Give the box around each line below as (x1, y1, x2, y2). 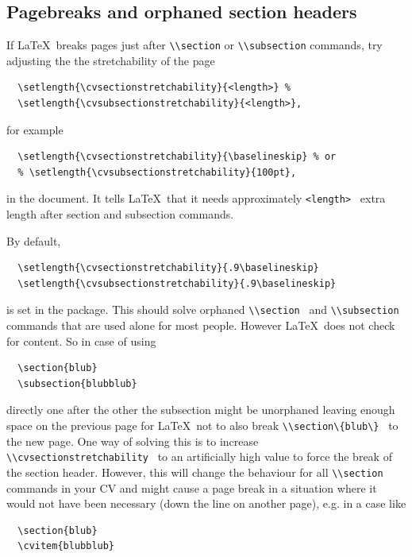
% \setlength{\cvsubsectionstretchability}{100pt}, (17, 166, 297, 178)
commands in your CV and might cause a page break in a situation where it (6, 479, 377, 496)
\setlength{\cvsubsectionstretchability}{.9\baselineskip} (17, 277, 337, 289)
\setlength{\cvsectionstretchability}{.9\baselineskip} (17, 262, 319, 274)
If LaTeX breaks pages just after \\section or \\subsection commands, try (6, 37, 383, 53)
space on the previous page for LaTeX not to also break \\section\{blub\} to (6, 417, 399, 434)
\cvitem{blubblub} (17, 540, 115, 552)
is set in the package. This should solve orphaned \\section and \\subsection (6, 301, 399, 318)
